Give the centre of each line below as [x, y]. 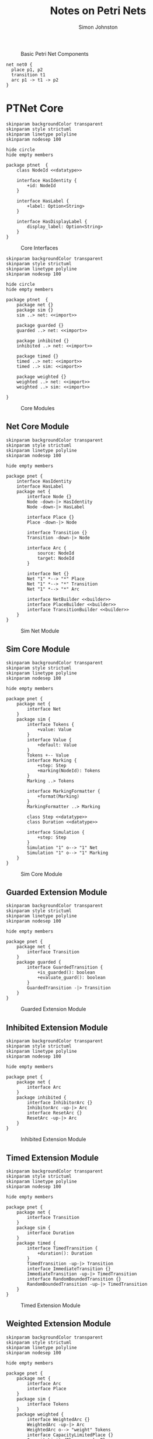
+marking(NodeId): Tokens [69, 771]
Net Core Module [38, 427]
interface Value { [49, 740]
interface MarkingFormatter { [64, 791]
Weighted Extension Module [59, 1324]
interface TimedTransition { [62, 1248]
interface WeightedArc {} [59, 1419]
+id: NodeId [42, 185]
